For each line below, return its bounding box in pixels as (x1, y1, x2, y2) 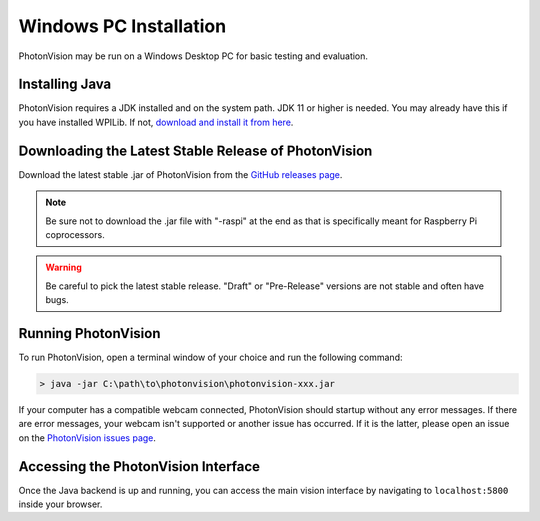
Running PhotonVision (18, 325, 161, 342)
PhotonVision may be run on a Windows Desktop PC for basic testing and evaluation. (18, 50, 369, 62)
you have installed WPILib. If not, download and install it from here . (18, 116, 294, 128)
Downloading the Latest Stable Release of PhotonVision (18, 142, 373, 159)
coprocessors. (45, 228, 105, 240)
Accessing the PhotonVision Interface (18, 458, 260, 475)
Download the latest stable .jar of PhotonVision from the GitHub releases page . (18, 168, 343, 180)
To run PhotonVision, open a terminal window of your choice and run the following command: (18, 351, 403, 363)
